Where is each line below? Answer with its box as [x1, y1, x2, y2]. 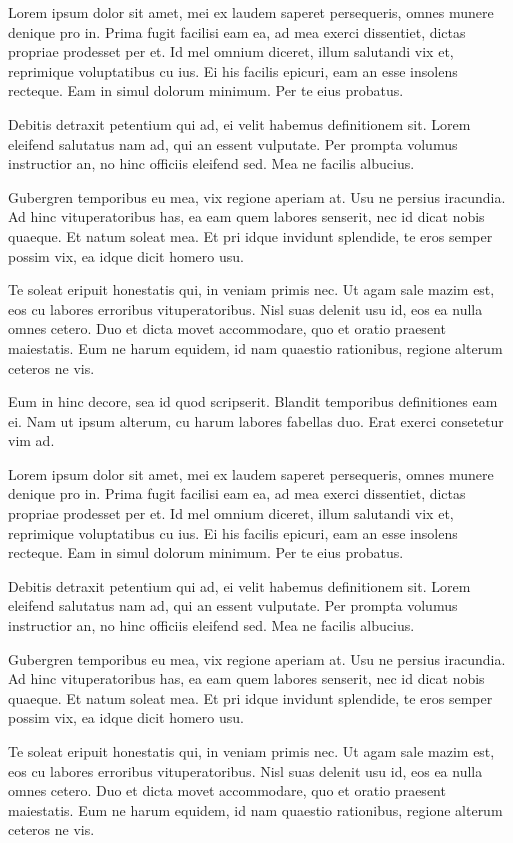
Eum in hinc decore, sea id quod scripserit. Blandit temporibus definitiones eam [8, 391, 498, 412]
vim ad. [8, 430, 55, 451]
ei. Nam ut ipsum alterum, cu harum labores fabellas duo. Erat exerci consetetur [8, 410, 504, 431]
